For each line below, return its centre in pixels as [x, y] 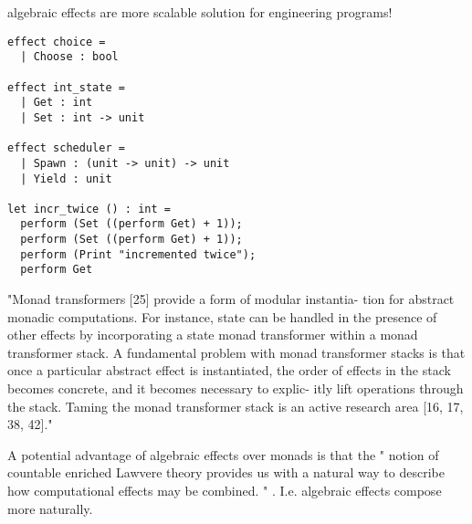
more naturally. [50, 508]
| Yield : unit [66, 178]
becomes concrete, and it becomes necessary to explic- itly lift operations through [236, 388]
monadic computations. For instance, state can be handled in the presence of [222, 316]
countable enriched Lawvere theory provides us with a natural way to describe [226, 472]
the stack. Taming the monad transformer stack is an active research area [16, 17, [236, 406]
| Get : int [57, 103]
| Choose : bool [69, 57]
